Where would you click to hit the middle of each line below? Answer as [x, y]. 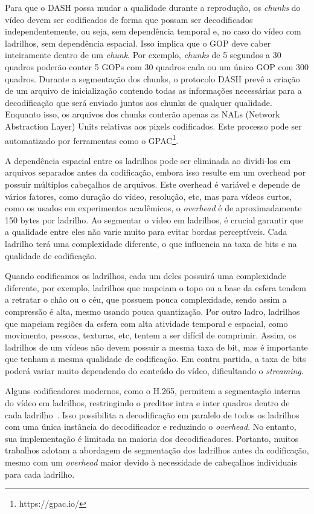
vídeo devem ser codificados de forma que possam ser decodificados [129, 19]
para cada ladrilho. [40, 474]
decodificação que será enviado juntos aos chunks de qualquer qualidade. [139, 102]
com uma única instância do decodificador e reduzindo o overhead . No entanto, [151, 427]
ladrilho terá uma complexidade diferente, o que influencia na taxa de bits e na [151, 243]
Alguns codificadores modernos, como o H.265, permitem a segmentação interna [153, 391]
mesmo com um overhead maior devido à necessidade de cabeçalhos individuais [151, 462]
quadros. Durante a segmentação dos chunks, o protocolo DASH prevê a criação [152, 78]
